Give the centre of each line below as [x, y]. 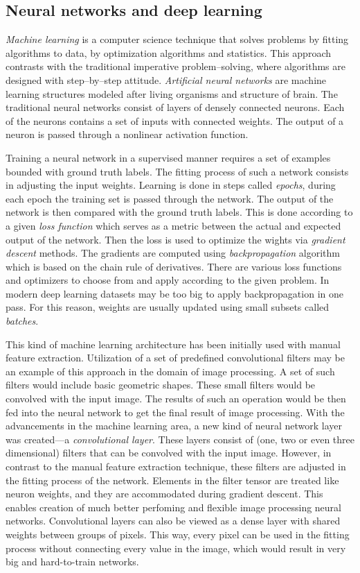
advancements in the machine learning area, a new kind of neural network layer [174, 426]
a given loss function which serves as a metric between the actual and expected [173, 225]
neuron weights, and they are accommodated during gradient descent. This [164, 494]
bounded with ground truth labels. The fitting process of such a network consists [177, 171]
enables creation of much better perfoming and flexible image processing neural [173, 507]
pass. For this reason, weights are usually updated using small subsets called [168, 307]
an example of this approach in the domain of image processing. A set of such [170, 371]
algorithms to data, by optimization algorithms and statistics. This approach [168, 52]
